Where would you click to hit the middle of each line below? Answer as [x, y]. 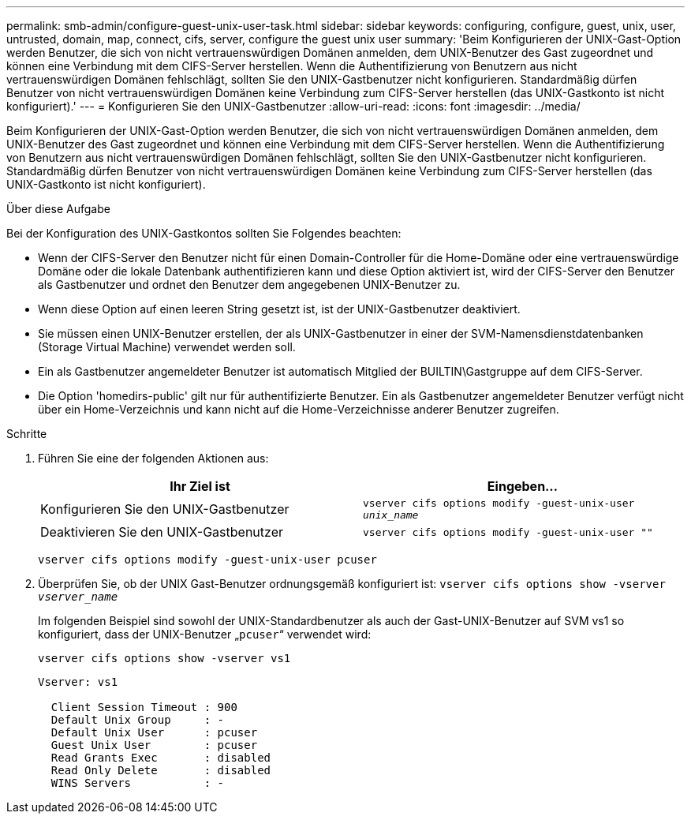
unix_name [391, 515]
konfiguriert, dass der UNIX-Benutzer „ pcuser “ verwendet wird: [205, 634]
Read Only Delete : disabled [161, 770]
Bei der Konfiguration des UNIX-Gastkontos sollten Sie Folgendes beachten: [204, 233]
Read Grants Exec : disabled [161, 758]
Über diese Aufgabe [58, 209]
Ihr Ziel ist [200, 486]
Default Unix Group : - [138, 720]
